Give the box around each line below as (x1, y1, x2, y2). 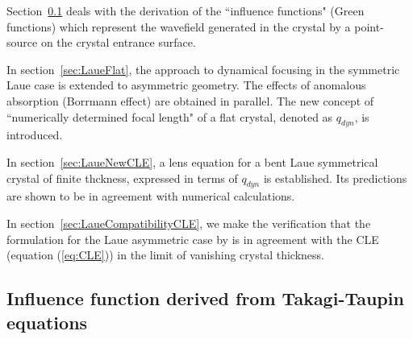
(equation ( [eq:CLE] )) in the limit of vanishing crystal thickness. (6, 246, 324, 263)
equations (6, 309, 88, 334)
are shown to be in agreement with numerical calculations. (6, 188, 295, 205)
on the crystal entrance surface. (40, 34, 196, 51)
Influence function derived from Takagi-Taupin (6, 286, 404, 311)
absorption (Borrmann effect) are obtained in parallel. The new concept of (6, 92, 374, 109)
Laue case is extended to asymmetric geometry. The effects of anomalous (6, 76, 366, 93)
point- (354, 18, 384, 35)
